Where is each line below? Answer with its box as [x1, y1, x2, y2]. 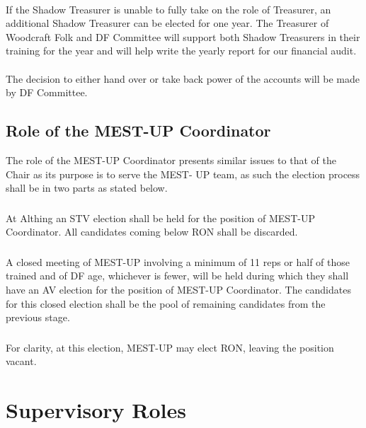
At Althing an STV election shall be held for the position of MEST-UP [6, 210, 315, 225]
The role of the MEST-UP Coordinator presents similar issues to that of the [6, 152, 336, 167]
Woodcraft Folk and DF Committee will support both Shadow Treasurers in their [6, 29, 360, 44]
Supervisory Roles [6, 395, 186, 424]
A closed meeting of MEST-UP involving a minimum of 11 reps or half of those [6, 254, 350, 269]
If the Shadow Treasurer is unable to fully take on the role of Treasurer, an [6, 1, 331, 16]
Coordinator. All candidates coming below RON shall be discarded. [6, 224, 298, 239]
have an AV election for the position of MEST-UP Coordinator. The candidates [6, 282, 351, 296]
